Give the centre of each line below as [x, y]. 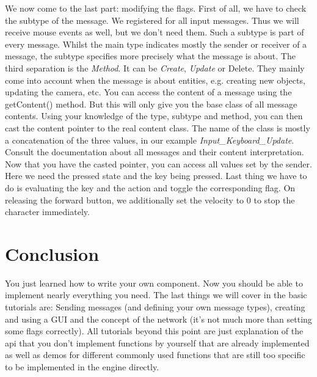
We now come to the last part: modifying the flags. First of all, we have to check [156, 8]
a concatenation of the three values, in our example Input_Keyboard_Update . [150, 140]
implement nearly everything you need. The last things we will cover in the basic [156, 295]
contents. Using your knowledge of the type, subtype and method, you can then [154, 116]
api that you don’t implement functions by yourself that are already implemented [157, 342]
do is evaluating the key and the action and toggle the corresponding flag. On [150, 187]
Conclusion [52, 253]
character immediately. [47, 212]
